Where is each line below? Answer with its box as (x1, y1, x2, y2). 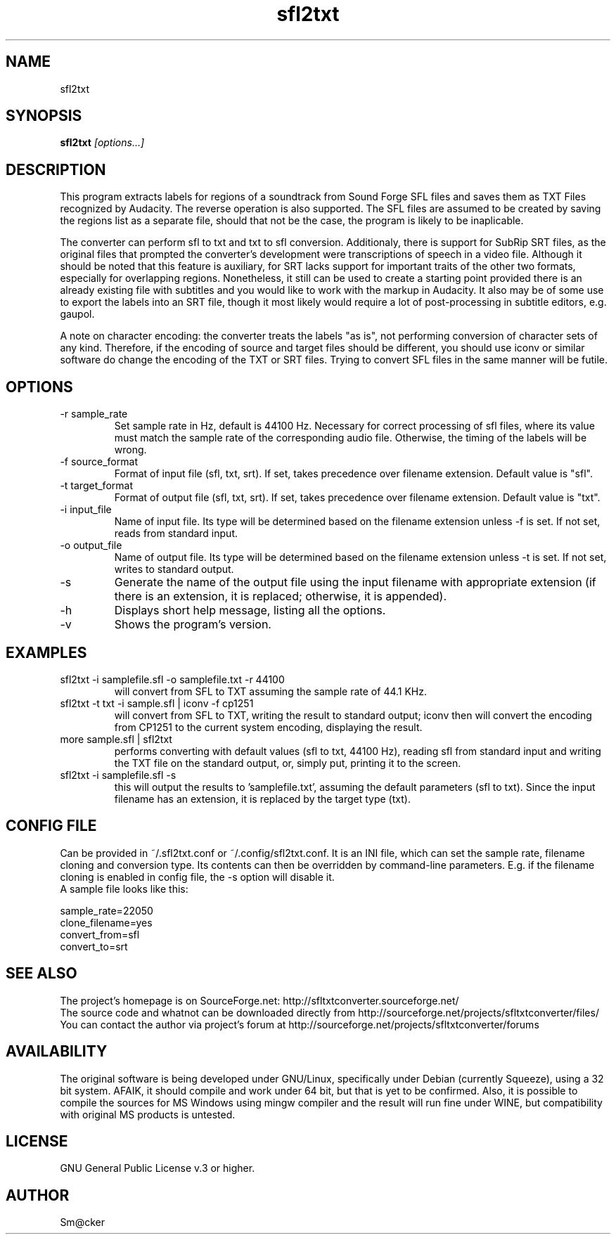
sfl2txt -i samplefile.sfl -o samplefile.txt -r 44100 (60, 673, 285, 685)
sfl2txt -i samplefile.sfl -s (60, 768, 177, 781)
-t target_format (60, 479, 133, 492)
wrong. (114, 444, 147, 456)
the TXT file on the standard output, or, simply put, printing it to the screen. (114, 756, 461, 769)
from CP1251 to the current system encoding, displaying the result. (114, 721, 423, 733)
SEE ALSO (6, 964, 77, 983)
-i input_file (60, 503, 112, 516)
